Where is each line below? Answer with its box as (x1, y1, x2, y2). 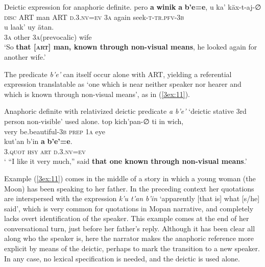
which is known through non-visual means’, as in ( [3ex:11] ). (4, 88, 190, 99)
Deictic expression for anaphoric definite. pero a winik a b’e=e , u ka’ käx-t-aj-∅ (4, 2, 261, 12)
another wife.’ (4, 51, 46, 62)
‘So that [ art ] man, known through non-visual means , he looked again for (4, 41, 257, 52)
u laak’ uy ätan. (4, 21, 54, 32)
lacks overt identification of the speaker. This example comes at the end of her (4, 213, 249, 224)
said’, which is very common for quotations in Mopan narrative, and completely (4, 203, 254, 213)
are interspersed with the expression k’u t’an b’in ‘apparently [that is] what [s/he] (4, 193, 260, 204)
